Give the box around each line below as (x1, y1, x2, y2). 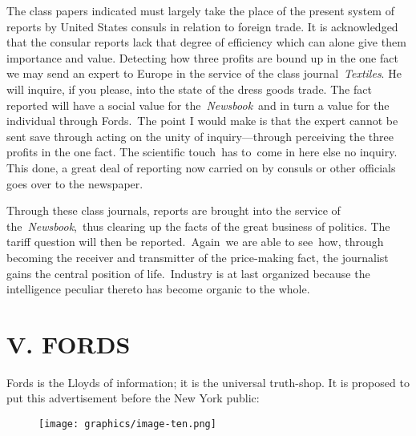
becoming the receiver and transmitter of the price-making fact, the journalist (6, 248, 389, 265)
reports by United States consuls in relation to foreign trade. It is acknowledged (6, 18, 398, 34)
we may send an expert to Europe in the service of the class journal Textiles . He (6, 65, 402, 82)
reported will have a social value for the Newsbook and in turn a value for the (6, 96, 390, 113)
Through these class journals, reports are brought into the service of (6, 202, 341, 219)
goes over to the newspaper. (6, 175, 143, 192)
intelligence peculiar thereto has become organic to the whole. (6, 281, 310, 297)
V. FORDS (6, 327, 131, 360)
